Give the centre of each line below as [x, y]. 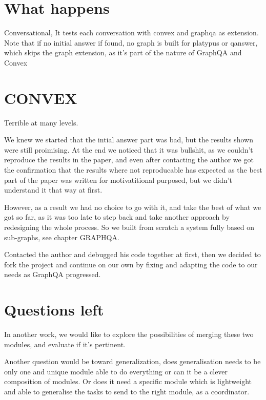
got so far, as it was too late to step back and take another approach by [117, 217]
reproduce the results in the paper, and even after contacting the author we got [129, 160]
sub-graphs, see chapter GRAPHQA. [62, 237]
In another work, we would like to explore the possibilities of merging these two [129, 334]
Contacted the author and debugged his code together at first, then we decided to [132, 254]
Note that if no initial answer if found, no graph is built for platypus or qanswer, [131, 42]
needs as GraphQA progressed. [53, 274]
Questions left [54, 310]
